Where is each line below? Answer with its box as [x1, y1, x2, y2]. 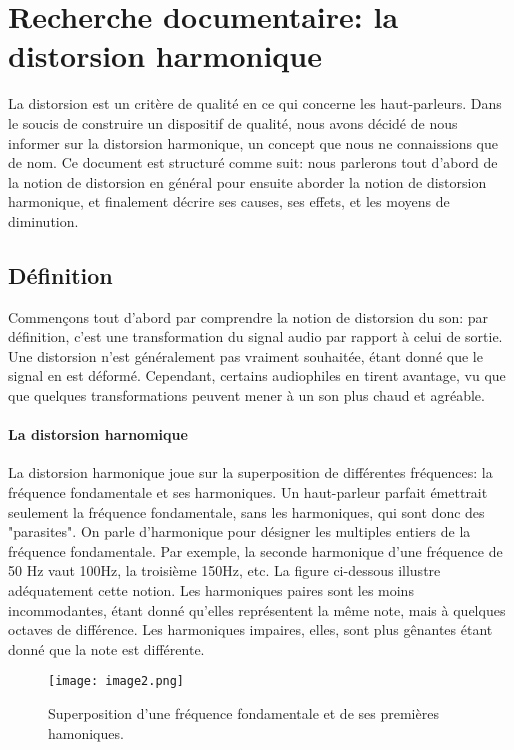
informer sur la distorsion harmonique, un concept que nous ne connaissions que [8, 132, 498, 153]
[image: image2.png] [48, 674, 185, 689]
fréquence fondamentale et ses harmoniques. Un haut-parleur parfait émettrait [8, 482, 488, 503]
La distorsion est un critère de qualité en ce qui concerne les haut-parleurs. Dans [8, 93, 502, 114]
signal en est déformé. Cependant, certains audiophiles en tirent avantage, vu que [8, 365, 506, 386]
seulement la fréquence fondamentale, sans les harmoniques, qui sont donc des [8, 501, 485, 522]
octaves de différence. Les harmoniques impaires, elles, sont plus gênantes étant [8, 619, 493, 640]
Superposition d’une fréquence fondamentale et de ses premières [48, 703, 439, 724]
